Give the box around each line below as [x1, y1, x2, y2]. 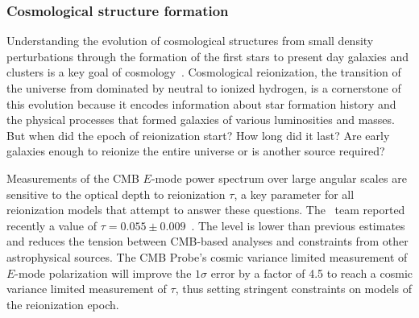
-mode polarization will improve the [15, 264, 192, 281]
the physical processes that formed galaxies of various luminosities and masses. [6, 111, 395, 128]
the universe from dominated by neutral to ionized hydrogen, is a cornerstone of [6, 80, 401, 96]
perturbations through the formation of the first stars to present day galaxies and [6, 47, 409, 64]
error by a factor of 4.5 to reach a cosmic [210, 264, 413, 281]
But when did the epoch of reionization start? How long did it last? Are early [6, 126, 390, 143]
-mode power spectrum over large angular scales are [151, 169, 407, 186]
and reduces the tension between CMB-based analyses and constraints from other [6, 233, 409, 250]
